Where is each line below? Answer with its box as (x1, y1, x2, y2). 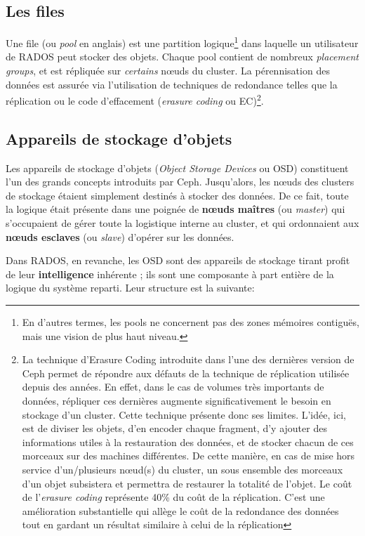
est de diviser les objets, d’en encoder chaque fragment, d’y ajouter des (22, 421, 327, 436)
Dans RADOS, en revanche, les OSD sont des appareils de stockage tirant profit (6, 253, 350, 268)
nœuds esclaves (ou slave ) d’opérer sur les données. (6, 229, 234, 244)
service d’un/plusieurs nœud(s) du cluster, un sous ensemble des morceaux (22, 462, 343, 476)
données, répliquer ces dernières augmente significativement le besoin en (22, 393, 331, 407)
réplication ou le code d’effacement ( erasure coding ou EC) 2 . (6, 91, 264, 107)
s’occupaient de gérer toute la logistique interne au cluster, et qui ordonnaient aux (6, 216, 359, 230)
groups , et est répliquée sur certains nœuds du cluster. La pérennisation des (6, 63, 330, 78)
